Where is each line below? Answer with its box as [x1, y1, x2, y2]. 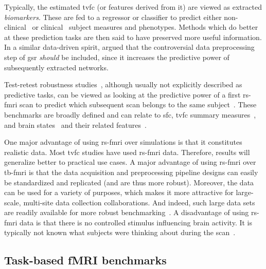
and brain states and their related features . [4, 119, 147, 130]
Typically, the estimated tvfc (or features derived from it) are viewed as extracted [4, 2, 262, 12]
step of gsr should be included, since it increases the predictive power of [4, 51, 229, 62]
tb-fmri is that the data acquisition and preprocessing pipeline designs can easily [4, 166, 258, 177]
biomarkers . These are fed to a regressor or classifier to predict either [4, 11, 222, 22]
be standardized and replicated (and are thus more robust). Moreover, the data [4, 177, 254, 187]
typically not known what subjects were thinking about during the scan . [4, 227, 236, 238]
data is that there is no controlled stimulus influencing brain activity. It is [19, 217, 253, 227]
